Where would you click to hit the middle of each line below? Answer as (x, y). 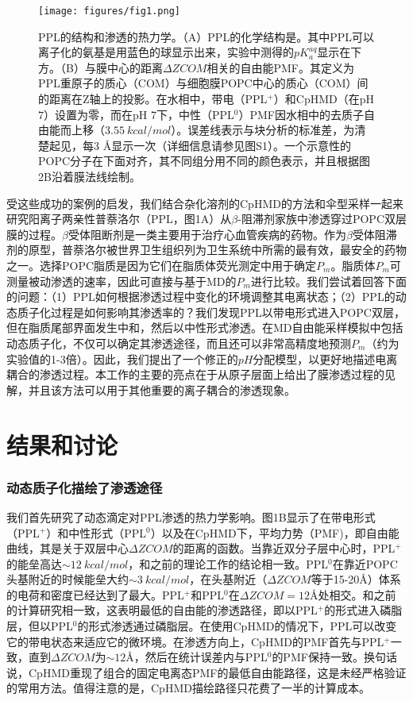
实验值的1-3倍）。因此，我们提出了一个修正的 (122, 358)
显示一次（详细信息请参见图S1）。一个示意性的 (231, 145)
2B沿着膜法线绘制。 (89, 176)
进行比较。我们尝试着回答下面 (328, 281)
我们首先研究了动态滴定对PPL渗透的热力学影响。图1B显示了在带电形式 (191, 516)
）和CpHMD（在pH (324, 99)
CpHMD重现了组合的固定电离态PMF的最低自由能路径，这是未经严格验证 (217, 672)
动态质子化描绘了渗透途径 (85, 487)
